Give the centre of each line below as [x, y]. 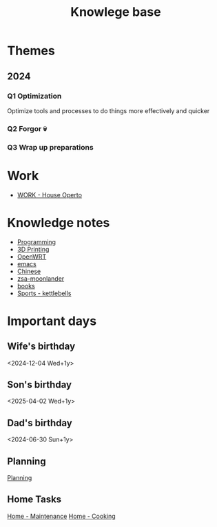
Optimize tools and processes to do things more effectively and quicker [108, 110]
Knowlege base [116, 12]
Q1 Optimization [34, 96]
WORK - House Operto [50, 195]
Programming [37, 241]
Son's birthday [40, 385]
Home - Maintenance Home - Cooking [61, 516]
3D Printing [33, 249]
